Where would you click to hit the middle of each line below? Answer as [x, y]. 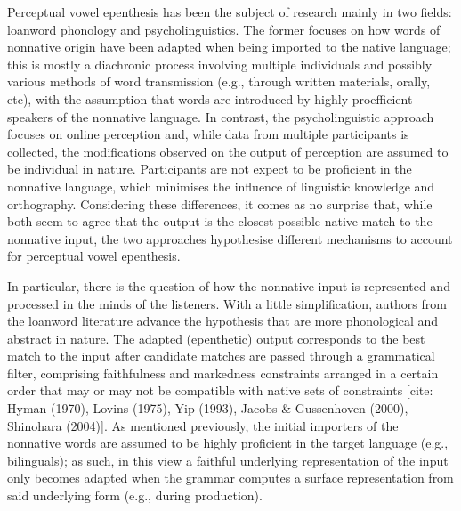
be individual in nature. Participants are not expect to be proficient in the [210, 169]
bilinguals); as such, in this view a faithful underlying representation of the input [228, 460]
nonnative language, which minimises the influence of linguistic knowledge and [221, 186]
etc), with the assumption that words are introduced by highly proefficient [210, 98]
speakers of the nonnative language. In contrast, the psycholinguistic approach [221, 116]
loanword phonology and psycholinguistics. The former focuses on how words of [224, 29]
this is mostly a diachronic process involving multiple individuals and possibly [220, 64]
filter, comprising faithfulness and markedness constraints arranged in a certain [223, 373]
